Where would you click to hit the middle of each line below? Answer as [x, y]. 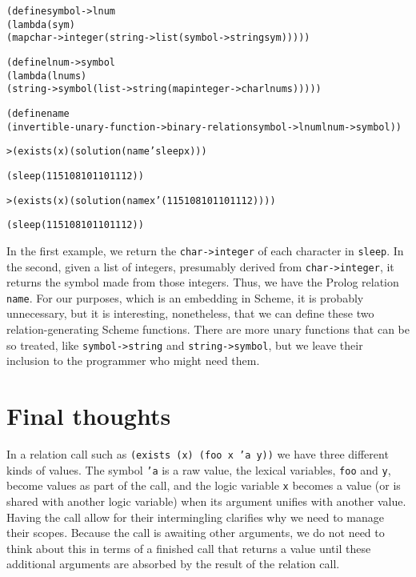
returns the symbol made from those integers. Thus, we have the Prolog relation [203, 282]
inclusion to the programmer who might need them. [133, 361]
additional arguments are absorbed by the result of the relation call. [173, 564]
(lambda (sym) [41, 24]
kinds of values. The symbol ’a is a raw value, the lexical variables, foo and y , [199, 469]
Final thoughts [89, 416]
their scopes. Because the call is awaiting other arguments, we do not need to [196, 533]
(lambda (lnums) [47, 76]
